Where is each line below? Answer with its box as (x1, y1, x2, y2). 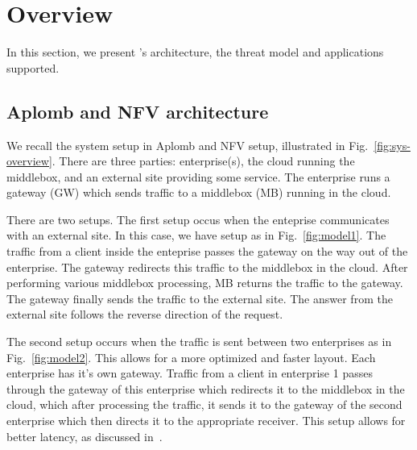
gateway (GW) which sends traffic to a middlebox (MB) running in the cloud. (6, 184, 391, 201)
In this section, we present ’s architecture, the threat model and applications (6, 44, 384, 60)
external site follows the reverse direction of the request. (6, 306, 283, 323)
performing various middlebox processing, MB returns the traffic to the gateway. (6, 274, 403, 291)
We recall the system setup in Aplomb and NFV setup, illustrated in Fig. (6, 136, 369, 153)
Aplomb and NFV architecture (6, 98, 269, 123)
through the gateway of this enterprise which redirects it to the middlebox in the (6, 380, 405, 397)
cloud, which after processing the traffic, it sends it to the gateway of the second (6, 396, 403, 413)
